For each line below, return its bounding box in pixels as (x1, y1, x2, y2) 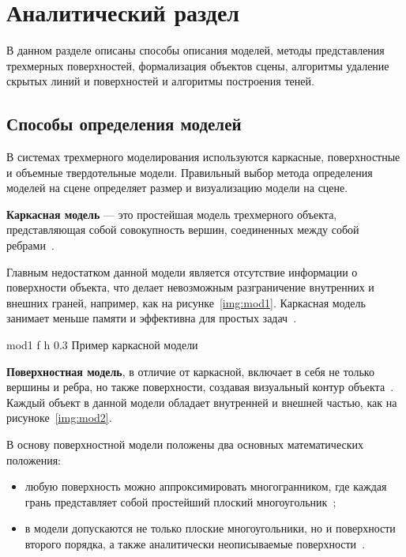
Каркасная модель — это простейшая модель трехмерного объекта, (6, 205, 337, 222)
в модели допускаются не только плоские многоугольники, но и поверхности (24, 520, 396, 536)
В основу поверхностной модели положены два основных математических (6, 436, 363, 453)
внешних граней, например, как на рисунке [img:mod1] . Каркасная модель (6, 294, 366, 310)
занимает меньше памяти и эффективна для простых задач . (6, 310, 297, 326)
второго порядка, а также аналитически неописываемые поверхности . (24, 535, 366, 551)
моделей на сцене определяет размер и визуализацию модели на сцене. (6, 179, 348, 196)
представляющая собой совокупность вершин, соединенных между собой (6, 221, 359, 238)
